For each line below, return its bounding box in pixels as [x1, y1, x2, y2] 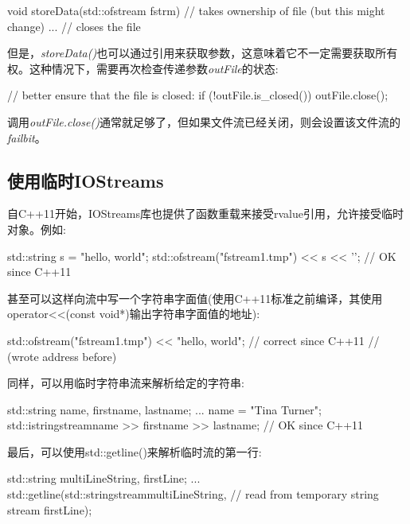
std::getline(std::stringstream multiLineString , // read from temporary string [7, 486, 379, 503]
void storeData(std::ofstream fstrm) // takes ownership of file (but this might [7, 2, 385, 18]
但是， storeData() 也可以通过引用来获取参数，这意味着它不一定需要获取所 [7, 45, 387, 61]
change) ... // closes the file [7, 17, 141, 34]
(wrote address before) [7, 347, 117, 364]
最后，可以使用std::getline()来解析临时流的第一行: [7, 443, 262, 460]
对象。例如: [7, 220, 66, 237]
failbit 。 [7, 129, 46, 146]
